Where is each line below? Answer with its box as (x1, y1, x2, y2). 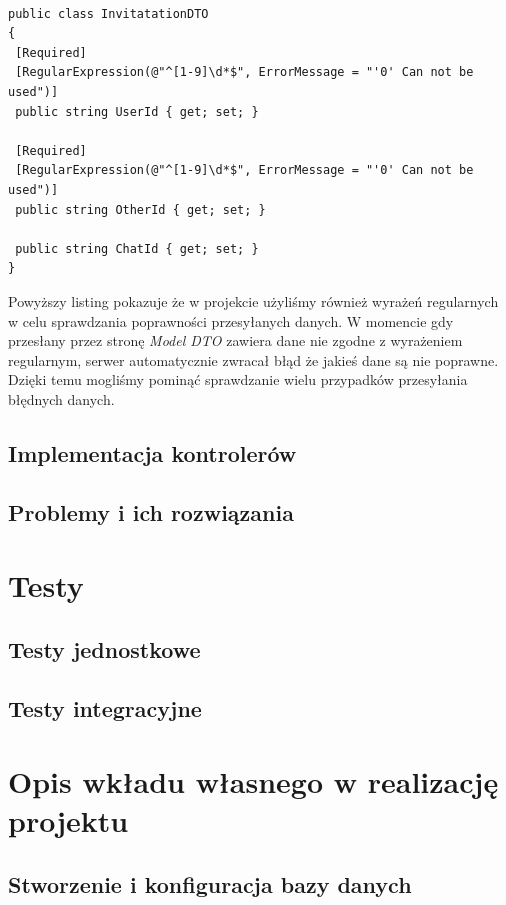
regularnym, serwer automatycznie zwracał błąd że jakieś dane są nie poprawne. (8, 349, 499, 370)
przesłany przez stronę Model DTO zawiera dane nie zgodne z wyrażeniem (8, 330, 463, 351)
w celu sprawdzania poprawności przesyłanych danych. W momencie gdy (8, 310, 454, 331)
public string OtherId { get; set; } (15, 202, 266, 217)
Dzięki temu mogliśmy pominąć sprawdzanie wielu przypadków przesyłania (8, 369, 468, 390)
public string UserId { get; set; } (15, 104, 259, 119)
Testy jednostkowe (8, 633, 201, 664)
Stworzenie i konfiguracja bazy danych (8, 868, 412, 899)
